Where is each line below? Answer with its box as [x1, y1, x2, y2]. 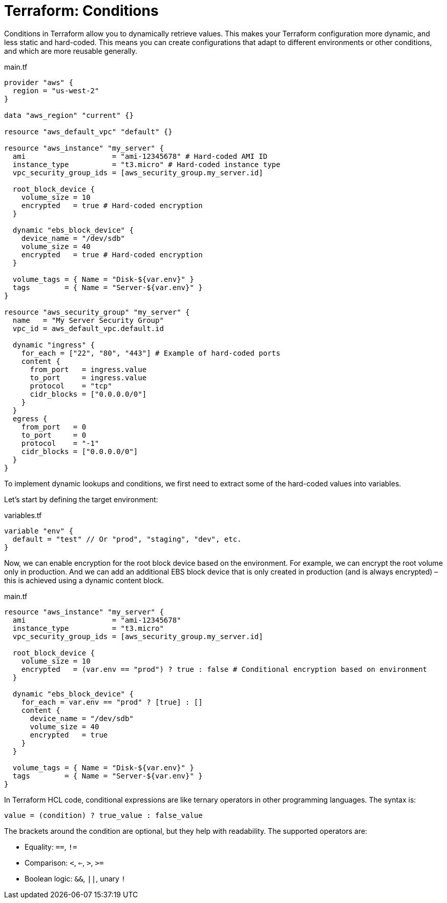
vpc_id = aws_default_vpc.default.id [12, 324, 164, 333]
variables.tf [4, 510, 42, 520]
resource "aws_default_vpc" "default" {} [4, 127, 173, 136]
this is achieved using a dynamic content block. [4, 576, 164, 585]
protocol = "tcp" [30, 381, 112, 390]
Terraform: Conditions [4, 2, 159, 19]
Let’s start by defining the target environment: [4, 495, 158, 504]
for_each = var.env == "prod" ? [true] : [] [21, 697, 203, 706]
